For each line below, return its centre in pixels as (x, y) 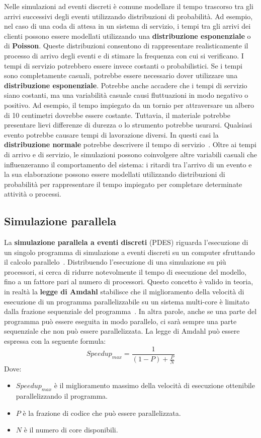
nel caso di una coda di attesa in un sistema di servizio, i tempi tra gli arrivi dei (127, 26)
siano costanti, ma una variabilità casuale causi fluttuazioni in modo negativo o (126, 95)
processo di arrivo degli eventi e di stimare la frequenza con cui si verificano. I (124, 55)
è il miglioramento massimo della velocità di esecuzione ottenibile (154, 385)
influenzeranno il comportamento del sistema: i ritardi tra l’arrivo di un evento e (128, 164)
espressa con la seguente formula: (55, 341)
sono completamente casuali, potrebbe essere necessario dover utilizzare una (121, 75)
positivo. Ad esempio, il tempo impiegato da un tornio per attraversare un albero (129, 105)
